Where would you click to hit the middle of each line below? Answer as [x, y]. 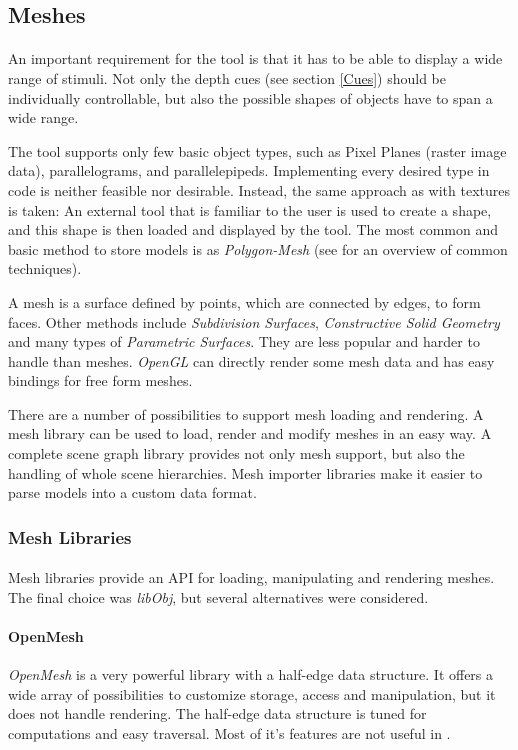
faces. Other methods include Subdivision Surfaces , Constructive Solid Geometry [254, 321]
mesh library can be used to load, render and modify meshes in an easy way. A [250, 433]
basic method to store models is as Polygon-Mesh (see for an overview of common [258, 248]
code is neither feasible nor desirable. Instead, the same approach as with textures [259, 189]
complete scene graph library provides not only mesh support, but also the [236, 453]
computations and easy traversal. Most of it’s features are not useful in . [229, 733]
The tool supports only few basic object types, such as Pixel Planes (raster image [257, 150]
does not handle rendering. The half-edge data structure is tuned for [217, 713]
